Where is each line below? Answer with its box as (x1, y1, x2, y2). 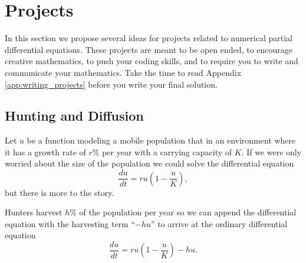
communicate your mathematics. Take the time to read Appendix (5, 66, 242, 78)
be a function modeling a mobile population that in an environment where (27, 134, 296, 147)
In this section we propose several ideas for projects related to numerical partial (5, 32, 292, 44)
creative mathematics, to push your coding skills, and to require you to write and (5, 55, 298, 67)
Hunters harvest (5, 206, 62, 218)
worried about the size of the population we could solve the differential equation (5, 157, 294, 169)
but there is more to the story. (5, 186, 114, 198)
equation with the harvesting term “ (5, 217, 136, 229)
